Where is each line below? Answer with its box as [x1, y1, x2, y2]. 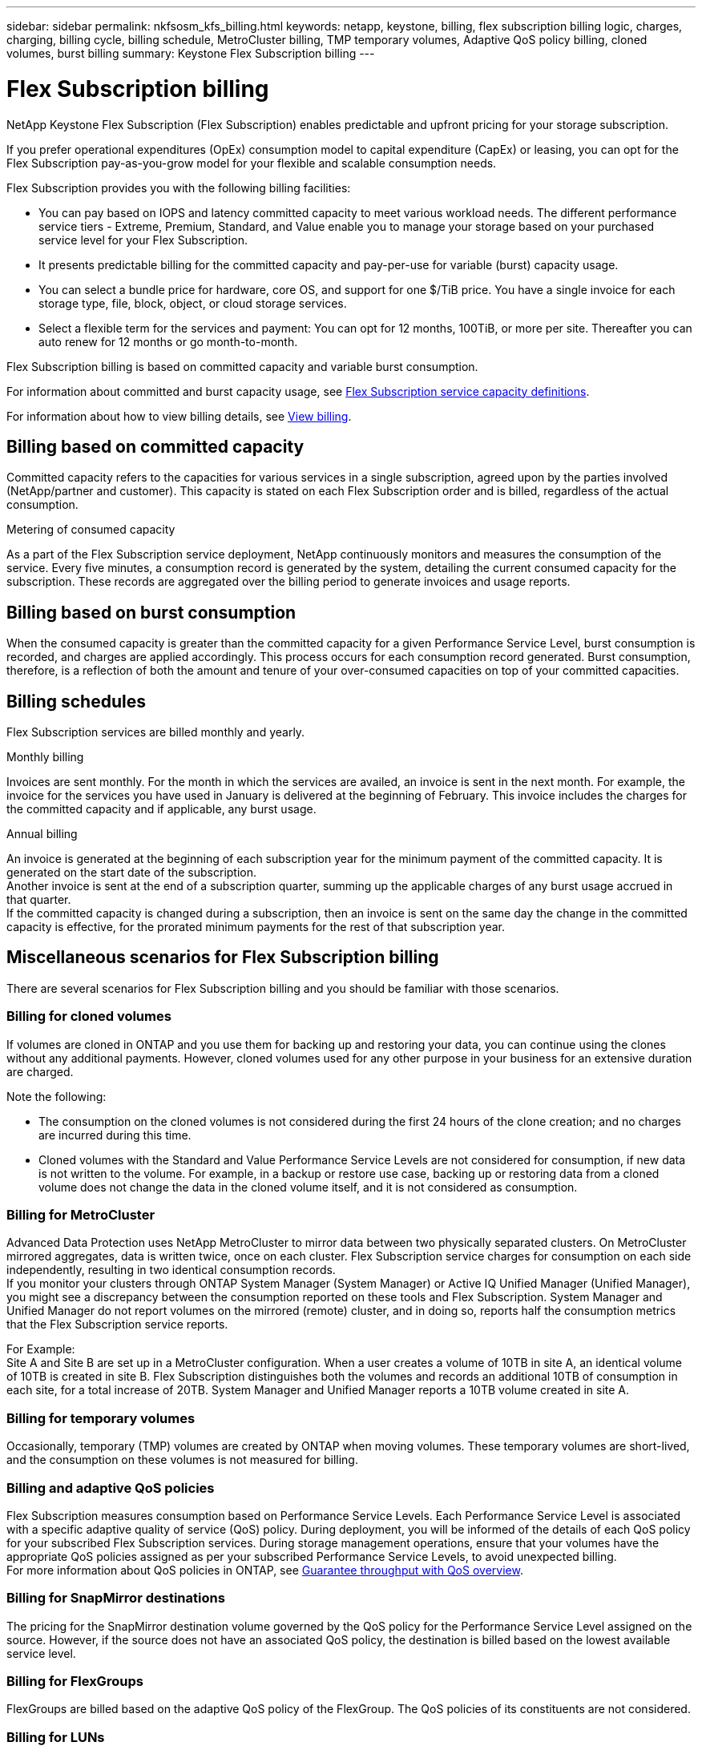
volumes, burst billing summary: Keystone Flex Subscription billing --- [6, 46, 375, 60]
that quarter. [6, 893, 71, 907]
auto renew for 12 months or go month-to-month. [38, 334, 298, 349]
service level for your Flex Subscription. [38, 232, 248, 247]
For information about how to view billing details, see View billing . [6, 409, 352, 423]
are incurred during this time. [38, 1127, 192, 1142]
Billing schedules [6, 691, 146, 712]
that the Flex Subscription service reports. [6, 1317, 228, 1332]
